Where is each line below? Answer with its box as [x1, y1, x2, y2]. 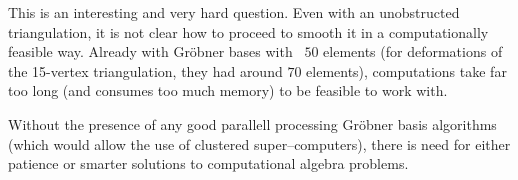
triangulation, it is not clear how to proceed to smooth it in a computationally [8, 21, 489, 42]
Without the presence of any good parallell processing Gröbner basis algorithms [8, 113, 497, 134]
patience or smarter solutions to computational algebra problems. [8, 153, 409, 174]
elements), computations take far [306, 60, 507, 81]
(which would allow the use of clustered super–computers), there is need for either [8, 133, 511, 154]
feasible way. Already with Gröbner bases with [8, 41, 293, 62]
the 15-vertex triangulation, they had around [8, 60, 283, 81]
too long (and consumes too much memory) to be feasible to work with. [8, 80, 448, 101]
